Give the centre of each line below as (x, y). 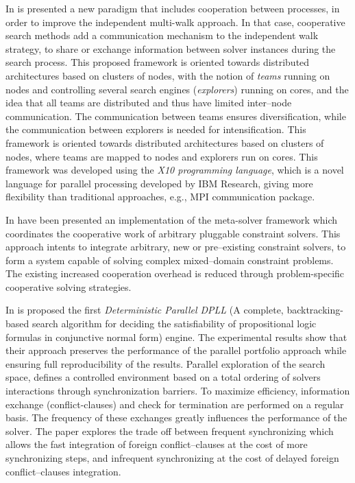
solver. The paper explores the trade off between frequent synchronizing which (170, 431)
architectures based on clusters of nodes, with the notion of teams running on (168, 75)
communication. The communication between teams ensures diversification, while (176, 116)
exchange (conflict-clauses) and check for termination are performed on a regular (175, 404)
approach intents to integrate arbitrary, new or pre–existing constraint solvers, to (176, 247)
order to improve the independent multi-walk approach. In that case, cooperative (175, 22)
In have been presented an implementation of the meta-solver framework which (172, 219)
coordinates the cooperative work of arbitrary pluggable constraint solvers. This (173, 233)
